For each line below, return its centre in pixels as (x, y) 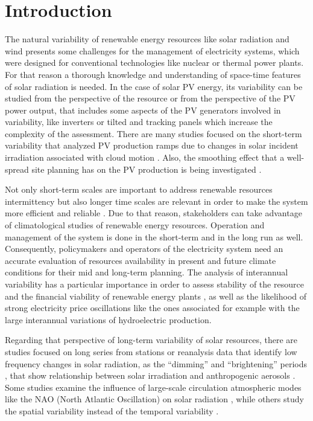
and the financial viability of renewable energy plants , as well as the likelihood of (156, 296)
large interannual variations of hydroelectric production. (108, 319)
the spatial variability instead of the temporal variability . (112, 410)
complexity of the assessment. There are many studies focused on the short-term (153, 133)
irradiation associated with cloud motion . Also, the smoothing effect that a (145, 157)
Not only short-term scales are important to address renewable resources (139, 189)
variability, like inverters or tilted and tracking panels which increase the (139, 122)
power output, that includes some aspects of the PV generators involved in (143, 110)
